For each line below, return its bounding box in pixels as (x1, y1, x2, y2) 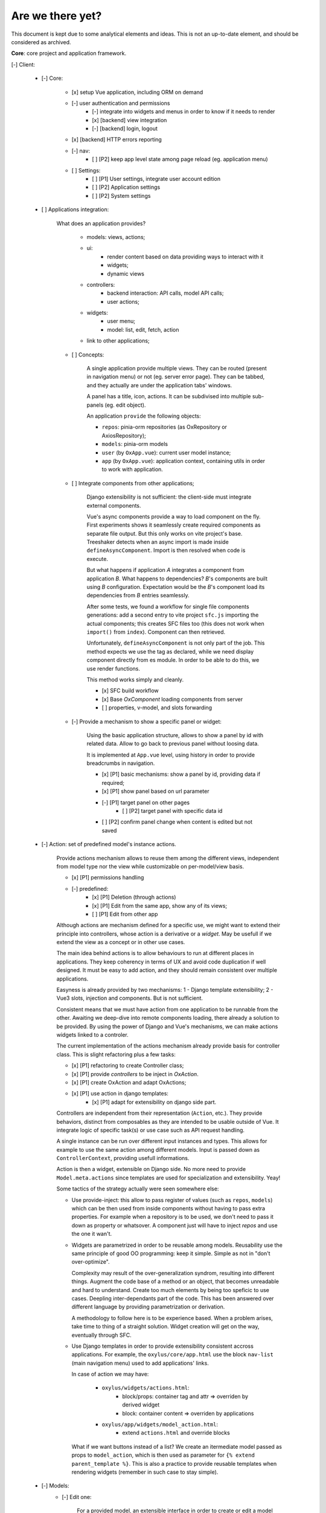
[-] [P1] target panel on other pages (101, 799, 190, 806)
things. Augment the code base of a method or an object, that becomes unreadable (71, 1278, 279, 1285)
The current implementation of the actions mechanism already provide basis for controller (56, 1042, 280, 1049)
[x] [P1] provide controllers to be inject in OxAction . (71, 1070, 199, 1077)
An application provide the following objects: (86, 412, 202, 419)
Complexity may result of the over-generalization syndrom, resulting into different (71, 1269, 275, 1276)
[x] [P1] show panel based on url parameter (101, 787, 209, 795)
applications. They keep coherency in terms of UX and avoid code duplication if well (56, 958, 266, 965)
